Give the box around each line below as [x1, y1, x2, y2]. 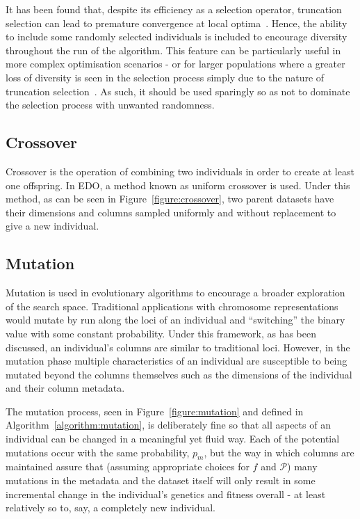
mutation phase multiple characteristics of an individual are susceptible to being [6, 353, 347, 368]
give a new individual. [6, 218, 99, 233]
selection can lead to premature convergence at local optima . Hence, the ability [6, 15, 347, 30]
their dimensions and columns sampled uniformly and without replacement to [6, 205, 336, 219]
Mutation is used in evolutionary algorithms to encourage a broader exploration [6, 285, 345, 300]
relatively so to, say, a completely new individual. [6, 500, 215, 515]
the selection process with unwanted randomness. [6, 97, 215, 112]
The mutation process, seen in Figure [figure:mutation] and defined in [6, 404, 304, 418]
